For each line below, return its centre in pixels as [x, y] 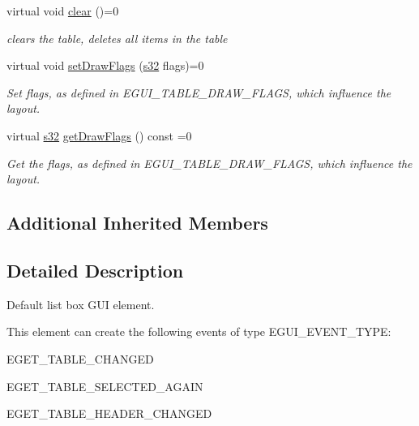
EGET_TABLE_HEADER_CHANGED [109, 413]
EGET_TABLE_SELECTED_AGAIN [105, 386]
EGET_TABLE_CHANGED [80, 358]
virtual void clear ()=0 [63, 11]
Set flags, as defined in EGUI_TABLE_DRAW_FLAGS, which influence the [199, 92]
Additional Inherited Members [137, 223]
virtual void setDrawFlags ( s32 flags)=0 [105, 65]
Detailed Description [95, 270]
